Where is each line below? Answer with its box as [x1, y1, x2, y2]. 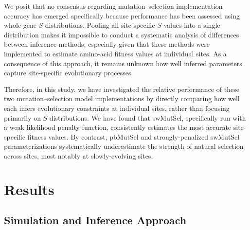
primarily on [4, 112, 41, 123]
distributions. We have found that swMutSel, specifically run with [49, 112, 246, 123]
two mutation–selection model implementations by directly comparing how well [4, 93, 240, 104]
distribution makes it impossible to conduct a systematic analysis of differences [4, 29, 239, 39]
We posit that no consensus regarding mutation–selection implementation [4, 1, 223, 11]
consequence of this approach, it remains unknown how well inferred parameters [4, 58, 242, 68]
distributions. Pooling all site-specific [45, 20, 155, 30]
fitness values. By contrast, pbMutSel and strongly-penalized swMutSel [27, 131, 240, 142]
